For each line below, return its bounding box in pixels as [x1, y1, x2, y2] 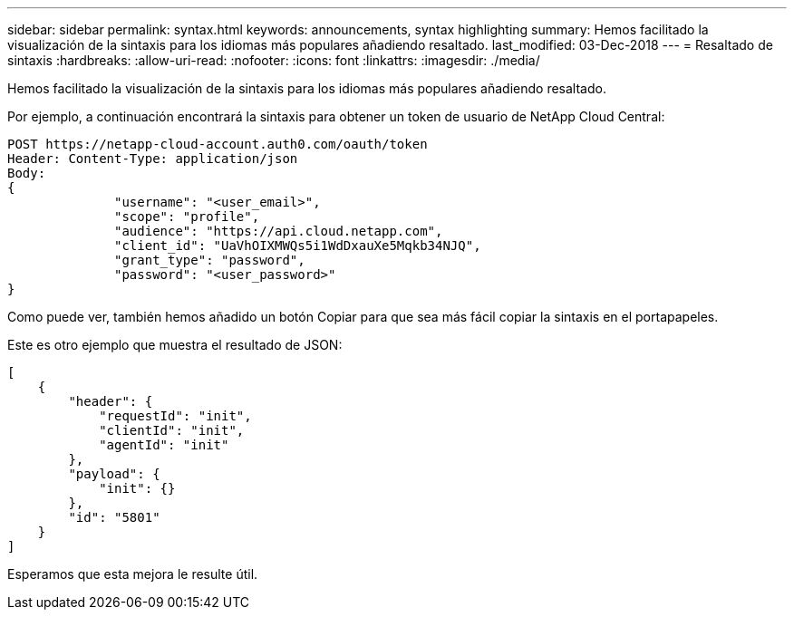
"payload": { [68, 467, 160, 481]
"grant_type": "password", [114, 253, 305, 267]
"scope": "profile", [114, 209, 260, 224]
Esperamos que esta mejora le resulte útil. [7, 566, 258, 582]
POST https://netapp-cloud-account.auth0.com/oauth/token [7, 137, 428, 151]
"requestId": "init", [99, 409, 252, 423]
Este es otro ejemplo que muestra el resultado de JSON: [7, 337, 343, 352]
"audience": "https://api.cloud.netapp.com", [114, 224, 443, 238]
